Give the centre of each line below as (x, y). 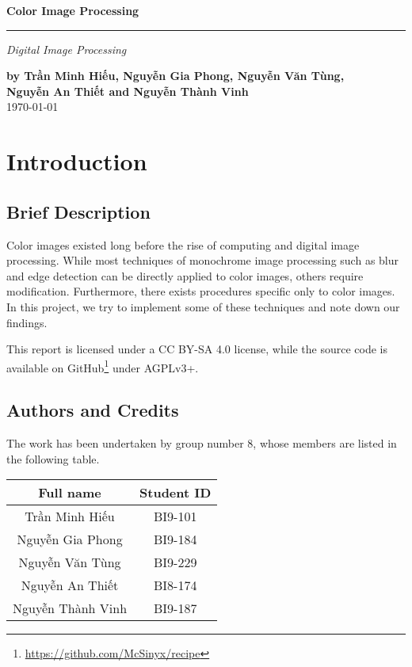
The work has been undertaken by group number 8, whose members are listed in (202, 443)
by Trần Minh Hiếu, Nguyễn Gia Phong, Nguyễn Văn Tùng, (175, 76)
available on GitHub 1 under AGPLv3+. (103, 366)
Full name (70, 493)
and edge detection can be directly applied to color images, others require (185, 275)
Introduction (77, 161)
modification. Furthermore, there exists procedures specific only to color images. (201, 291)
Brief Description (78, 211)
